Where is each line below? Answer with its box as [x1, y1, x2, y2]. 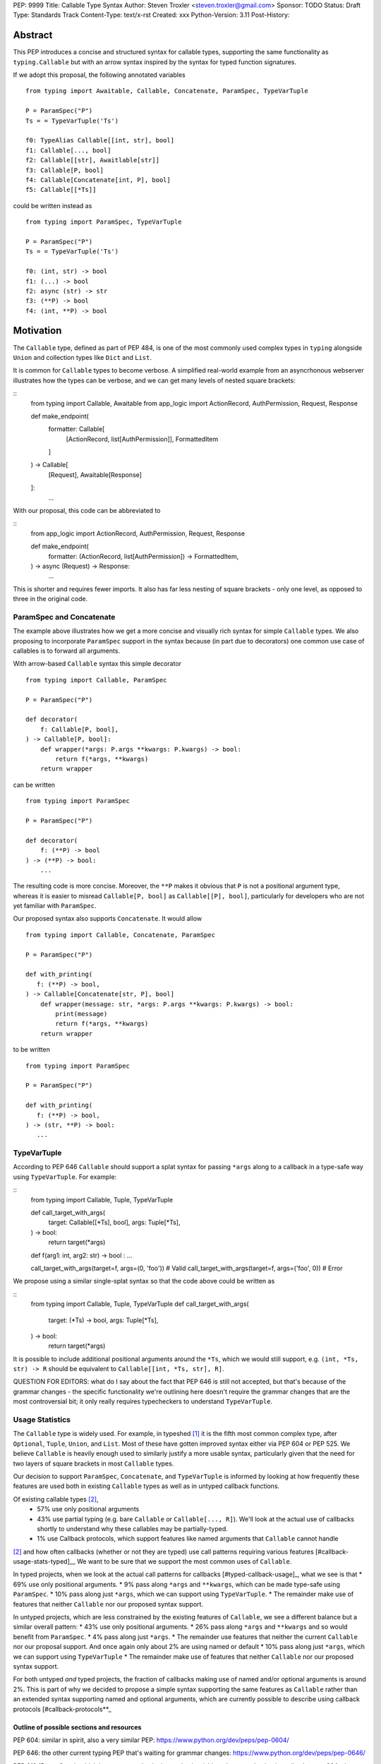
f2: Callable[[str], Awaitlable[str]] [25, 156, 160, 164]
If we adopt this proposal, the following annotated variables [13, 71, 186, 79]
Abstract [13, 29, 53, 42]
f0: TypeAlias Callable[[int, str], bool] [25, 136, 175, 145]
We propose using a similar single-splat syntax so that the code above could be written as [13, 1277, 275, 1286]
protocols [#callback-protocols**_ [13, 1705, 112, 1713]
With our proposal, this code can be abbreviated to [13, 507, 161, 515]
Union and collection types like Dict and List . [13, 353, 152, 361]
